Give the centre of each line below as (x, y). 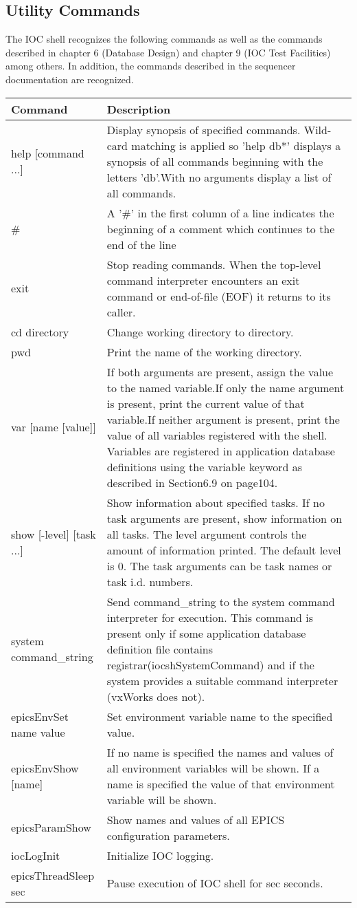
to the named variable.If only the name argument (226, 387)
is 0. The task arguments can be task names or (219, 565)
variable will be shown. (162, 799)
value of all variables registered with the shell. (217, 435)
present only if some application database (206, 633)
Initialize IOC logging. (160, 855)
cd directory (40, 332)
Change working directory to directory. (200, 332)
